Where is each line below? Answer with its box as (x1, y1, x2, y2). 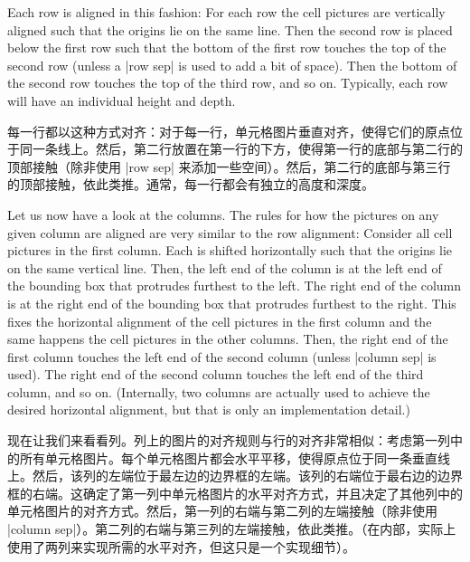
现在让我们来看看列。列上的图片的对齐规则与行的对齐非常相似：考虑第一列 (7, 431, 450, 450)
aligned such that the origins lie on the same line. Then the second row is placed (7, 20, 453, 39)
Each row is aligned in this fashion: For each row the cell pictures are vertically (7, 3, 446, 21)
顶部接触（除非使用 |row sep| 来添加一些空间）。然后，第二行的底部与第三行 (7, 157, 451, 176)
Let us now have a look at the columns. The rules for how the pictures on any (7, 205, 439, 224)
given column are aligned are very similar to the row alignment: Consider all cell (7, 223, 453, 242)
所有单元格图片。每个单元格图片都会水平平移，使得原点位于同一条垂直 (19, 448, 437, 467)
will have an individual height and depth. (7, 90, 236, 110)
